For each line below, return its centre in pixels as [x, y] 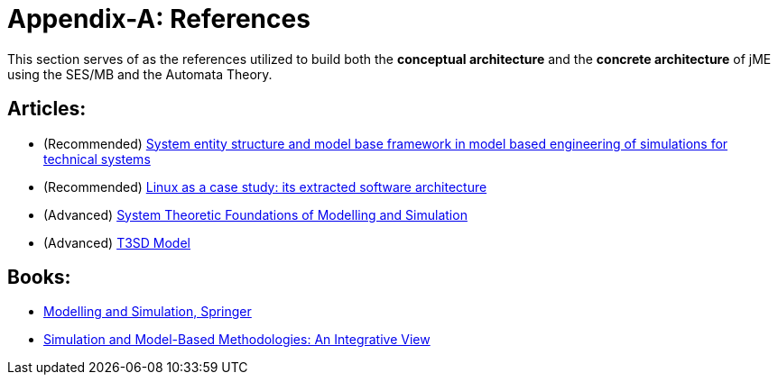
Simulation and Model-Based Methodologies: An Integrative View [237, 340]
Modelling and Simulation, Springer [148, 312]
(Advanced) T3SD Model [117, 242]
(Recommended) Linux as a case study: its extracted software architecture [265, 186]
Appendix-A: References [159, 19]
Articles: [47, 109]
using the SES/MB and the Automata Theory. [140, 74]
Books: [39, 277]
